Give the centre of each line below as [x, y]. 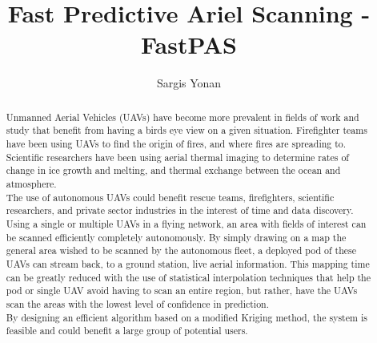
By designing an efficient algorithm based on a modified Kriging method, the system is [186, 317]
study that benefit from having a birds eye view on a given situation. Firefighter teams [186, 130]
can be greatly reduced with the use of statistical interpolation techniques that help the [188, 277]
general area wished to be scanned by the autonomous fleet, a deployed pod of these [181, 250]
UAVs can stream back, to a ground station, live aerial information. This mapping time [188, 263]
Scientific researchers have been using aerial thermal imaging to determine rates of [177, 157]
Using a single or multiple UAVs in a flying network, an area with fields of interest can [186, 223]
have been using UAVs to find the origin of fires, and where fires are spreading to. [176, 144]
